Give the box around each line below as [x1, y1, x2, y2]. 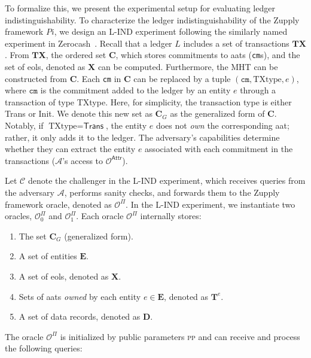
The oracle [5, 330, 44, 342]
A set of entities [19, 250, 77, 262]
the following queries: [5, 342, 83, 354]
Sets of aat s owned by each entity [19, 290, 141, 302]
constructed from [5, 72, 67, 84]
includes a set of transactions [183, 37, 289, 49]
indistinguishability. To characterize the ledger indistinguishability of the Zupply [5, 13, 300, 26]
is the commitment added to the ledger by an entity [40, 84, 231, 96]
